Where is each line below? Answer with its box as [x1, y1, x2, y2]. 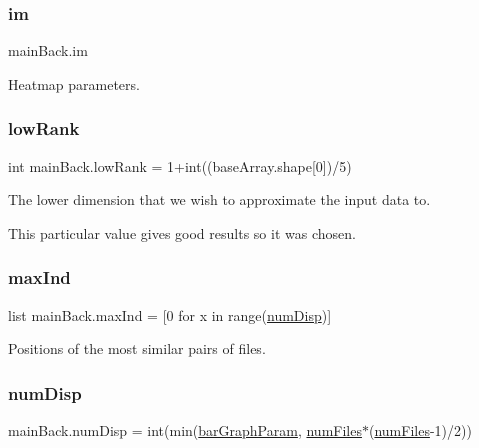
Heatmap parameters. [8, 73, 140, 94]
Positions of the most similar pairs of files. [8, 338, 266, 359]
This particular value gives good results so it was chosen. [8, 222, 356, 243]
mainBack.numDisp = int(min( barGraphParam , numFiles [8, 420, 362, 441]
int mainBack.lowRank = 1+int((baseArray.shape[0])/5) [8, 155, 352, 176]
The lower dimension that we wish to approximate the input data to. [8, 189, 431, 210]
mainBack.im [8, 40, 88, 61]
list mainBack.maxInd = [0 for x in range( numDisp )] [8, 304, 332, 325]
